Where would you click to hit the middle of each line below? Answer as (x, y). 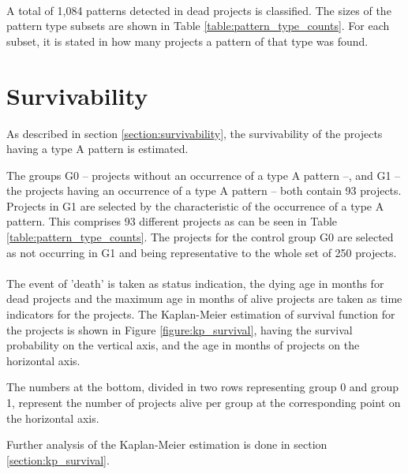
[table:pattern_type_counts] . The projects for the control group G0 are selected (200, 237)
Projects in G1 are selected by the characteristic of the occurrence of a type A (195, 205)
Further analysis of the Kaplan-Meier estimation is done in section (167, 444)
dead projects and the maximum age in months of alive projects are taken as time (204, 299)
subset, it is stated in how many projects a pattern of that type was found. (187, 41)
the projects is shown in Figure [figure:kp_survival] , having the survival (180, 329)
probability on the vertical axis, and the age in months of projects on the (183, 345)
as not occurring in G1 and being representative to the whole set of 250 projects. (202, 252)
